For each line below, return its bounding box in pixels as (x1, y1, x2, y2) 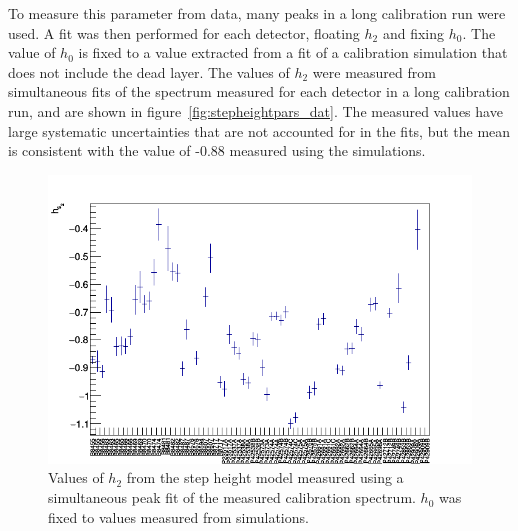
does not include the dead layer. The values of (8, 61, 290, 82)
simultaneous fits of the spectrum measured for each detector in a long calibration (8, 81, 510, 102)
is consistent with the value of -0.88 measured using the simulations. (8, 140, 426, 161)
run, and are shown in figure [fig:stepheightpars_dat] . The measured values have (8, 100, 503, 121)
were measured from (312, 61, 436, 82)
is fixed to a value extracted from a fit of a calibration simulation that (78, 42, 508, 63)
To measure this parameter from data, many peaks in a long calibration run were (8, 3, 506, 23)
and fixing (382, 22, 445, 43)
